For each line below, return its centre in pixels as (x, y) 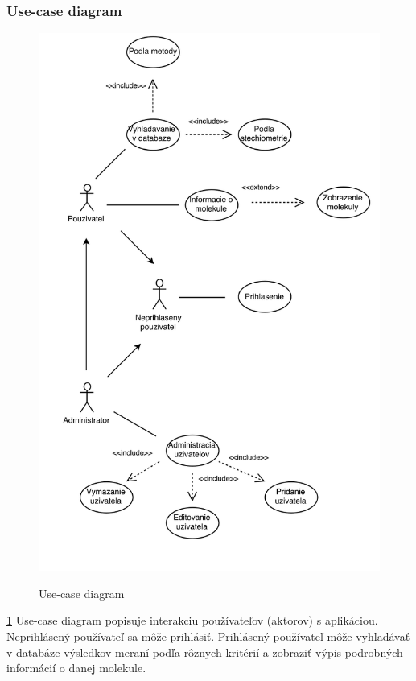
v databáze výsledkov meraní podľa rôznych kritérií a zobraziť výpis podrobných (205, 652)
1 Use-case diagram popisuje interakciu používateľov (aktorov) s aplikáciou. (192, 620)
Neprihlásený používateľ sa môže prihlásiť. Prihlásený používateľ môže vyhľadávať (208, 636)
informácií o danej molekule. (76, 668)
